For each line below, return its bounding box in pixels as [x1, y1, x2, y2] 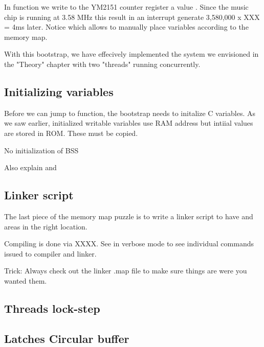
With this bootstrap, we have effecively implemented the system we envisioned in [4, 49, 259, 59]
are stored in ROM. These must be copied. [4, 127, 138, 138]
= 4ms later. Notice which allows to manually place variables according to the [4, 21, 249, 32]
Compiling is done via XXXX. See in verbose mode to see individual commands [4, 238, 254, 249]
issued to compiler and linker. [4, 248, 97, 259]
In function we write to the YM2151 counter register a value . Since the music [4, 2, 249, 12]
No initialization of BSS [4, 145, 79, 155]
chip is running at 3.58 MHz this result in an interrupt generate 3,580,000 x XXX [4, 11, 260, 22]
